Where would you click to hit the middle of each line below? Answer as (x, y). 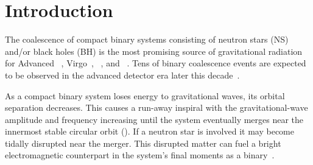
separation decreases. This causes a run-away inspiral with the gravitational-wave (156, 107)
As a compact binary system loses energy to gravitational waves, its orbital (145, 95)
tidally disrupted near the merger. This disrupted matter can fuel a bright (143, 143)
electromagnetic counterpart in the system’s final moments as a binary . (140, 155)
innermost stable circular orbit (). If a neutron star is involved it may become (149, 131)
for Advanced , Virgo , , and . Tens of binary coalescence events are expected (156, 63)
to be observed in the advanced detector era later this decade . (122, 75)
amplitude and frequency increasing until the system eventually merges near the (154, 119)
